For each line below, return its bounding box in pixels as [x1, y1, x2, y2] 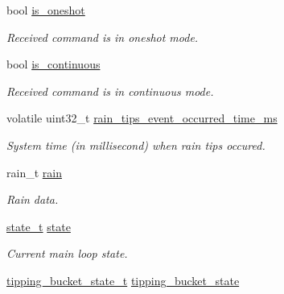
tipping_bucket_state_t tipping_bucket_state [6, 271, 240, 288]
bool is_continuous [6, 56, 101, 72]
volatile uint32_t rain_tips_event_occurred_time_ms [6, 110, 278, 126]
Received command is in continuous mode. [6, 82, 214, 99]
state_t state [6, 217, 71, 234]
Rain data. [6, 191, 59, 208]
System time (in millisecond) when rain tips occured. [6, 136, 265, 153]
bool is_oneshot [6, 2, 85, 18]
